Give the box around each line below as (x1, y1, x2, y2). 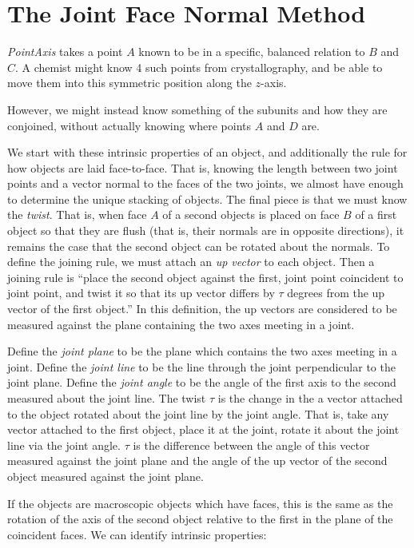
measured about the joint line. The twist (7, 390, 206, 406)
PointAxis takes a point (7, 43, 123, 60)
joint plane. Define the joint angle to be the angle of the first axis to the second (7, 374, 396, 391)
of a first (355, 206, 397, 223)
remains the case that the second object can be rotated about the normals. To (7, 237, 390, 254)
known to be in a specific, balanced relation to (138, 43, 365, 60)
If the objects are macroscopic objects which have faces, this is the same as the (7, 494, 393, 511)
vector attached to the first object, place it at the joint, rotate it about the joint (7, 421, 400, 438)
